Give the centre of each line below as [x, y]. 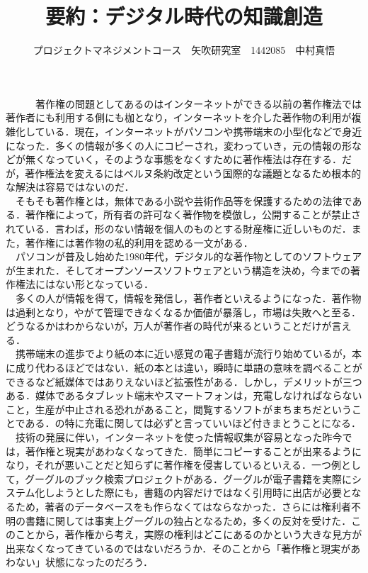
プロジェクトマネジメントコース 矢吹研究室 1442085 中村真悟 [184, 50]
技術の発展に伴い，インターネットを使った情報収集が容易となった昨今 [179, 436]
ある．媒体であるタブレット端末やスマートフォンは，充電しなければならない [184, 395]
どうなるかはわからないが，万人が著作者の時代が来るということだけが [169, 326]
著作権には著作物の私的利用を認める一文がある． [139, 242]
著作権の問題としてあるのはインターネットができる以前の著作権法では [198, 103]
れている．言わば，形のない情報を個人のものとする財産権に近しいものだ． [179, 229]
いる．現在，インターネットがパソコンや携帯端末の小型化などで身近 [203, 131]
